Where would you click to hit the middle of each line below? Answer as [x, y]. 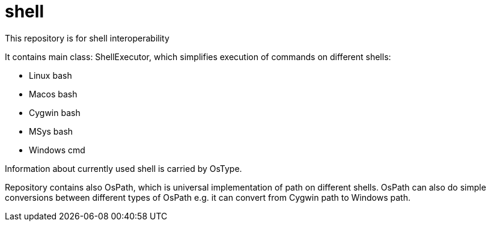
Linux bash [50, 75]
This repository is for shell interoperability [87, 38]
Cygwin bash [55, 112]
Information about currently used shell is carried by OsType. [124, 168]
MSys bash [51, 131]
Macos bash [53, 94]
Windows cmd [57, 150]
